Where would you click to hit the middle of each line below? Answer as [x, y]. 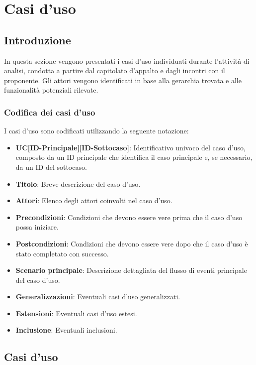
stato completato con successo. [62, 253]
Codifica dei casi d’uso [50, 112]
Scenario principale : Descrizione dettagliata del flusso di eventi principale [131, 270]
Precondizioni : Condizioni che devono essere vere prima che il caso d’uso [129, 217]
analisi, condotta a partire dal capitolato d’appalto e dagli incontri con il [115, 70]
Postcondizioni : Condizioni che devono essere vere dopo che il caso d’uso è [132, 243]
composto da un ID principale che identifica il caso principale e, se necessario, [134, 157]
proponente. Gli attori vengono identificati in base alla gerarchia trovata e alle [123, 80]
